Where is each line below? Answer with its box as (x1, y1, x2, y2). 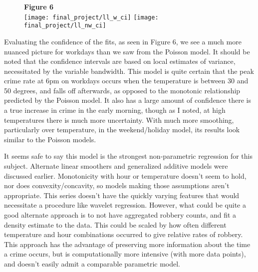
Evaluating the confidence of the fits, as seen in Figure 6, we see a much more (4, 36, 242, 46)
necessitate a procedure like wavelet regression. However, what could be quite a (4, 200, 246, 210)
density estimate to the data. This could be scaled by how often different (4, 219, 227, 230)
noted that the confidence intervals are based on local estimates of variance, (4, 56, 236, 66)
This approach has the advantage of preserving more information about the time (4, 239, 251, 249)
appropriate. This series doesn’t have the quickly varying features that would (4, 190, 240, 200)
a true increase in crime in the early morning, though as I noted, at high (4, 105, 226, 115)
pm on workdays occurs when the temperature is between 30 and (49, 75, 249, 86)
